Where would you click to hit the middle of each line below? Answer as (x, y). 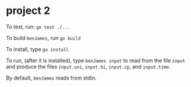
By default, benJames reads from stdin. (52, 78)
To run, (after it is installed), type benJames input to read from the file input (96, 60)
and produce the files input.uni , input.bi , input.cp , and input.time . (88, 66)
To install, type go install (37, 49)
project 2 (28, 11)
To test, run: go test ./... (38, 27)
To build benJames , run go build (43, 38)
